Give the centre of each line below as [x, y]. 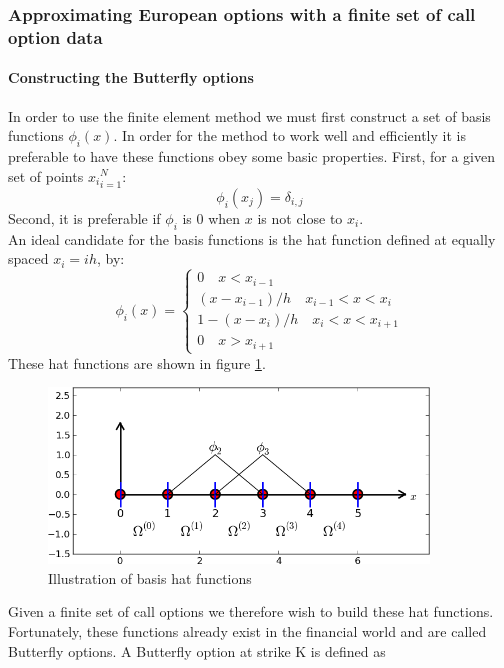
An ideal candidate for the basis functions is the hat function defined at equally [252, 238]
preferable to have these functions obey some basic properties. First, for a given [251, 155]
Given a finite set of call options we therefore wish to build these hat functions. [251, 611]
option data [55, 36]
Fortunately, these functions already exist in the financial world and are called [247, 631]
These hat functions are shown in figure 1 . [137, 362]
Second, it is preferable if [84, 217]
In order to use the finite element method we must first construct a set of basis [249, 115]
